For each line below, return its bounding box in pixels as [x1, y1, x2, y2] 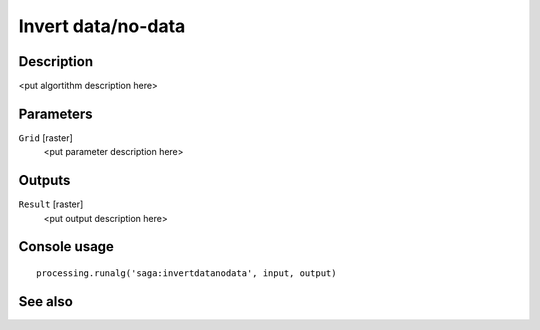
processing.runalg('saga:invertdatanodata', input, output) [36, 268, 337, 279]
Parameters [18, 105, 93, 122]
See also [18, 293, 74, 310]
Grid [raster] [18, 131, 74, 144]
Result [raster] [18, 198, 84, 210]
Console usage [18, 238, 115, 255]
